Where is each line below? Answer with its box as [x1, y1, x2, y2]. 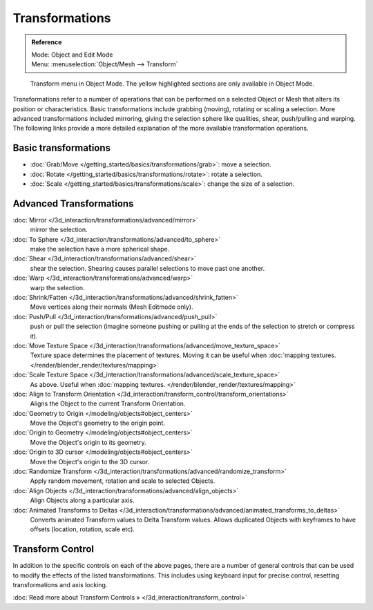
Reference [31, 38, 62, 46]
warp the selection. [30, 283, 86, 292]
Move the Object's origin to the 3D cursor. [30, 457, 150, 466]
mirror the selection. [30, 225, 88, 234]
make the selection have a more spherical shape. [30, 245, 170, 254]
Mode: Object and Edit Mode [31, 50, 113, 59]
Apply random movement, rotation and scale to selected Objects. [30, 477, 216, 485]
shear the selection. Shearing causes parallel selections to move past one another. [30, 264, 265, 272]
